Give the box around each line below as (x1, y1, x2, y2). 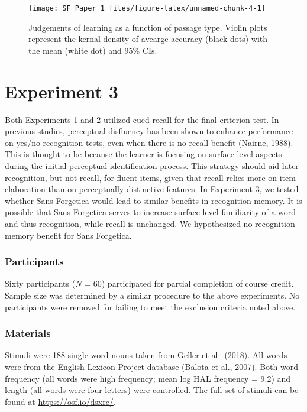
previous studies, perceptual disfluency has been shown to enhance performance (5, 125, 293, 137)
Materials (5, 326, 51, 340)
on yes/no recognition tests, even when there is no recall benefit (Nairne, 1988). (5, 136, 293, 148)
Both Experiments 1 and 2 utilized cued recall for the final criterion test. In (5, 113, 279, 125)
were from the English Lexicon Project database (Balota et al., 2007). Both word (5, 360, 298, 372)
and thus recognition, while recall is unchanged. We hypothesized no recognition (5, 217, 295, 229)
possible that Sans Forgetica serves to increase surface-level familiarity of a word (5, 206, 296, 218)
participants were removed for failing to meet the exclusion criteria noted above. (5, 300, 296, 313)
